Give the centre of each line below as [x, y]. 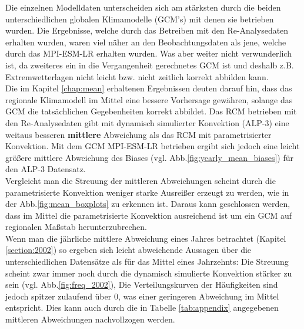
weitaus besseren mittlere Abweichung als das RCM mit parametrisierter [138, 134]
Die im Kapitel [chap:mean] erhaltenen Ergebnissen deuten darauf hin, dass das [149, 88]
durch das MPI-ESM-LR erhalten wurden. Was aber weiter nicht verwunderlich [148, 53]
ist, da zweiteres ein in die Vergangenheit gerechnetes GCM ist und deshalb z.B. [150, 65]
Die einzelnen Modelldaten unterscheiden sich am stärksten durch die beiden [143, 7]
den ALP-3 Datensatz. [46, 169]
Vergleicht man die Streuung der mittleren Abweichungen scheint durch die [141, 180]
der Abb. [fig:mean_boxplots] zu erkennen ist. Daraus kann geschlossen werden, [148, 204]
